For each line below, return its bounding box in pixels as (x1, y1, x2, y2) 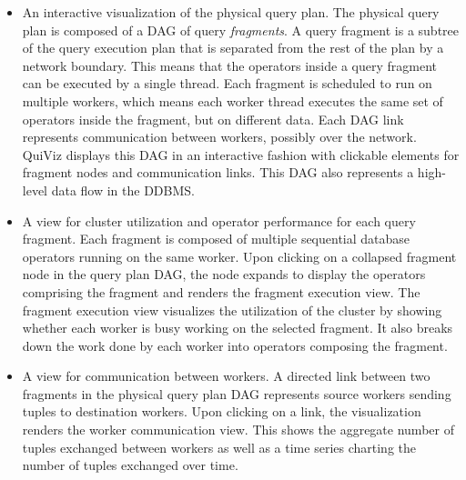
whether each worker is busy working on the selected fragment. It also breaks (22, 318, 453, 337)
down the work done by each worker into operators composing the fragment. (22, 335, 448, 355)
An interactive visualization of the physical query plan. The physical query (22, 3, 440, 21)
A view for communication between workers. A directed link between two (22, 366, 431, 385)
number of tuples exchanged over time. (22, 455, 238, 475)
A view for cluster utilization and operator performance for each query (22, 211, 416, 230)
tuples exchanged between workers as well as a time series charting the (22, 437, 416, 456)
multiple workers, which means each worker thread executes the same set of (22, 91, 443, 110)
